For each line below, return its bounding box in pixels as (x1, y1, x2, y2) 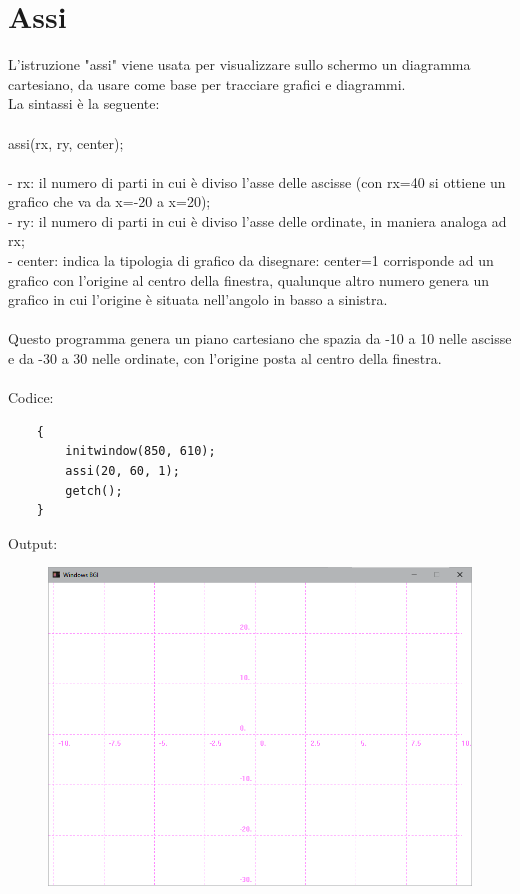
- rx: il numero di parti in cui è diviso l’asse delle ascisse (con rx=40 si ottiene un (8, 171, 506, 192)
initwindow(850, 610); (65, 444, 216, 459)
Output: (8, 532, 58, 553)
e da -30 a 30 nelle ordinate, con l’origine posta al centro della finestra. (8, 348, 442, 369)
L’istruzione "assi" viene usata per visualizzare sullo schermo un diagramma (8, 54, 471, 75)
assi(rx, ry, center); (8, 132, 124, 153)
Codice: (8, 387, 54, 408)
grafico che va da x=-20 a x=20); (8, 191, 211, 212)
